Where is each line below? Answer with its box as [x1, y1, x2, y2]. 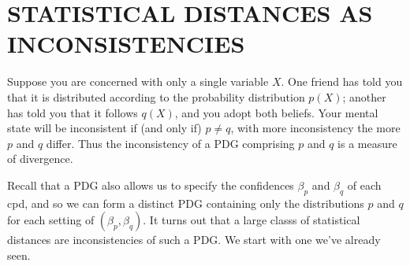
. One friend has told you [281, 73, 403, 90]
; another [342, 88, 386, 105]
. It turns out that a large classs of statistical [143, 212, 360, 228]
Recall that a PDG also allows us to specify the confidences [7, 176, 294, 193]
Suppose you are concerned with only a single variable [7, 73, 269, 90]
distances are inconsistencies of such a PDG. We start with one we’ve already [7, 231, 381, 248]
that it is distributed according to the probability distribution [7, 88, 305, 105]
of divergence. [7, 150, 73, 167]
